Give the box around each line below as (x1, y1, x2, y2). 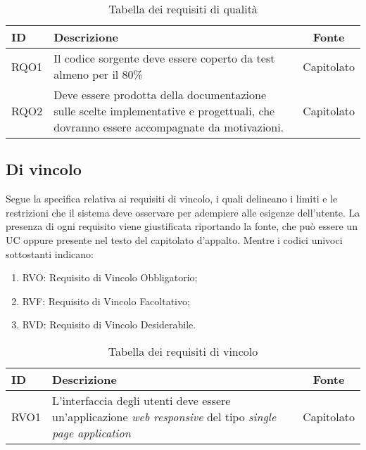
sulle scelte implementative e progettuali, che (53, 103, 275, 119)
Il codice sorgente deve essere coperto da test (53, 50, 275, 66)
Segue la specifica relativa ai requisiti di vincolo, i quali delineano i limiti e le (6, 191, 338, 206)
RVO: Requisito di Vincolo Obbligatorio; (22, 270, 198, 285)
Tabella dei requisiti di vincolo (108, 342, 258, 359)
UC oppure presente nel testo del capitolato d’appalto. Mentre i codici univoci (6, 232, 343, 247)
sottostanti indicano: (6, 246, 94, 261)
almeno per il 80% (53, 66, 143, 82)
